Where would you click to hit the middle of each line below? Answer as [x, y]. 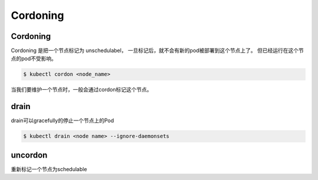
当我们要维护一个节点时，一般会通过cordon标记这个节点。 [82, 90]
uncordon [29, 155]
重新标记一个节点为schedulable [49, 169]
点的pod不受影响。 [34, 58]
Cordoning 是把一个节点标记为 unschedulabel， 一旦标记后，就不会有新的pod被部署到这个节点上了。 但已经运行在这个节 [158, 51]
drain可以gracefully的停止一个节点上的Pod [62, 120]
